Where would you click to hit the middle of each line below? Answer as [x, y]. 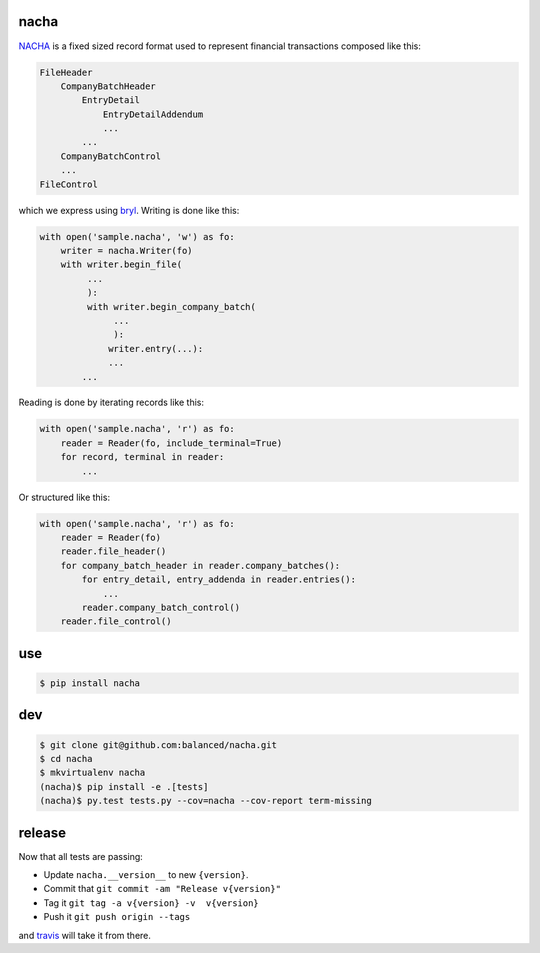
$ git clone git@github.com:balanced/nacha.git [158, 744]
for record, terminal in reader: [142, 457]
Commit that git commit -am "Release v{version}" [162, 889]
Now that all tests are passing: [81, 856]
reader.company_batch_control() [160, 607]
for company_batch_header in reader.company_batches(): [200, 565]
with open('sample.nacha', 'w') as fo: [137, 236]
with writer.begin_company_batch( [171, 306]
